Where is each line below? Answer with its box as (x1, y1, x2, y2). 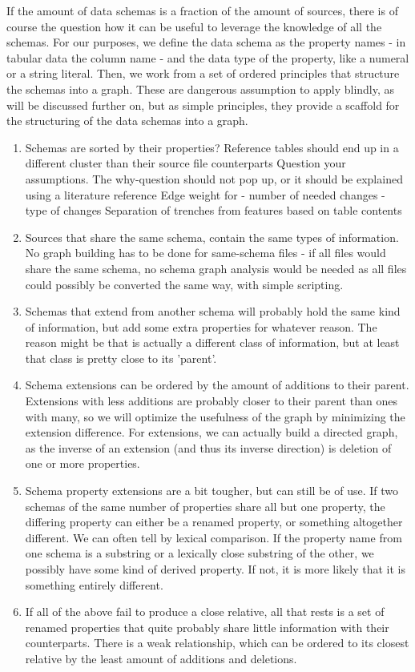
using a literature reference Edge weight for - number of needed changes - (25, 186, 385, 203)
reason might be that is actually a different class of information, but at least (25, 334, 400, 351)
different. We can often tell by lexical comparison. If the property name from (25, 529, 402, 545)
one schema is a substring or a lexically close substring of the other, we (25, 545, 374, 561)
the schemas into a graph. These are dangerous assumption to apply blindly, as (6, 80, 395, 97)
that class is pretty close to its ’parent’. (25, 349, 217, 366)
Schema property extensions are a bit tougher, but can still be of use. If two (25, 482, 398, 499)
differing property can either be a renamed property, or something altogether (25, 513, 403, 530)
